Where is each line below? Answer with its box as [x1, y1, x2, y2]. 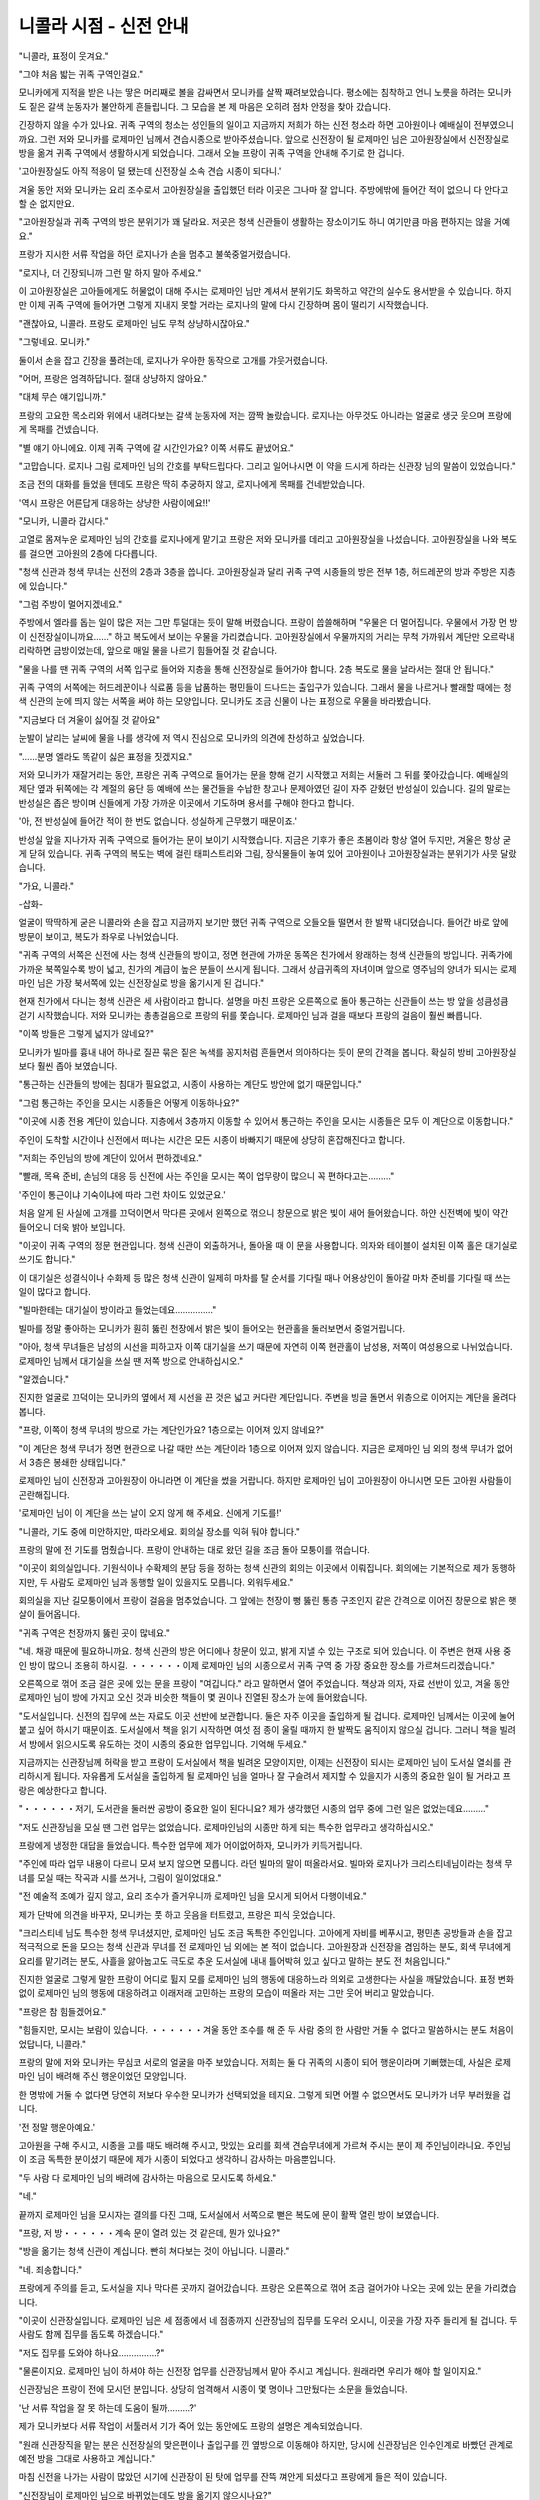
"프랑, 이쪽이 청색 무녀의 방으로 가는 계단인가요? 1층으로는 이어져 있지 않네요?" [18, 1424, 325, 1436]
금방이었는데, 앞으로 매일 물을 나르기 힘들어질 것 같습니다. [53, 645, 278, 657]
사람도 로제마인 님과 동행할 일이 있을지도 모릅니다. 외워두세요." [50, 1576, 294, 1588]
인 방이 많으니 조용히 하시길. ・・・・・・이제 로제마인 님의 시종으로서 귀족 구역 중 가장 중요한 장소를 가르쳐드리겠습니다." [18, 1659, 495, 1671]
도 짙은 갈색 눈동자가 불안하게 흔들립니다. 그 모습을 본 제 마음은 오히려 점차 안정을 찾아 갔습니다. [18, 100, 392, 112]
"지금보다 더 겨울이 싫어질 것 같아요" [18, 713, 160, 725]
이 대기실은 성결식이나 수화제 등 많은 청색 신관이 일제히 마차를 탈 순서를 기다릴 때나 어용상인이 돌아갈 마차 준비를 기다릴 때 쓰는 [18, 1271, 512, 1284]
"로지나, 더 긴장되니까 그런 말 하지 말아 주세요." [18, 266, 202, 279]
